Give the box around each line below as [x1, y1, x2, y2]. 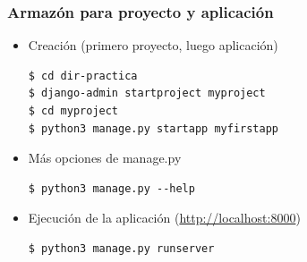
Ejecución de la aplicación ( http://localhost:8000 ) [28, 208, 301, 227]
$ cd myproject [28, 105, 119, 117]
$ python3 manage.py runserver [28, 241, 215, 255]
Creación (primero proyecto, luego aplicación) [28, 36, 278, 55]
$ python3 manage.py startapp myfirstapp [28, 122, 278, 135]
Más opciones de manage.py [28, 148, 182, 167]
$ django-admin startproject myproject [28, 87, 266, 100]
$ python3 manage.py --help [28, 182, 195, 195]
